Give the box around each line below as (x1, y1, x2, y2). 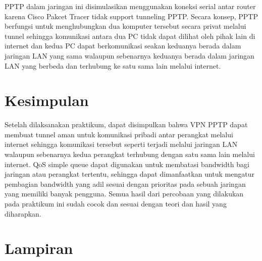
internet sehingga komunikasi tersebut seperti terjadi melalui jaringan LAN (5, 139, 238, 149)
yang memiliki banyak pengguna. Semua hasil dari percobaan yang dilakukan (5, 188, 244, 199)
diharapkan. (5, 208, 41, 219)
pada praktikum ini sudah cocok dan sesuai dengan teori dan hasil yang (5, 198, 227, 209)
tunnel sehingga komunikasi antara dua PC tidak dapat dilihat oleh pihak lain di (5, 30, 255, 41)
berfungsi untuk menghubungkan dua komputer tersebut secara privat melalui (5, 21, 246, 31)
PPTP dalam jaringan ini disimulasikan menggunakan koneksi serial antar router (5, 1, 256, 11)
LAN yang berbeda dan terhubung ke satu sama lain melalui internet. (5, 60, 221, 71)
